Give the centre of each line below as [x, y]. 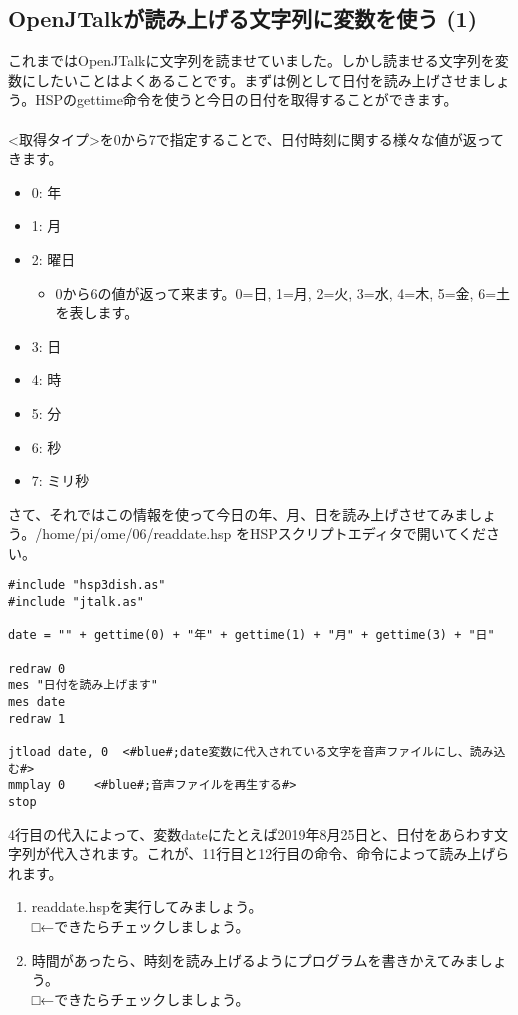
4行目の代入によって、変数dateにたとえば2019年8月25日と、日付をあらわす [251, 833]
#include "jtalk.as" [76, 602]
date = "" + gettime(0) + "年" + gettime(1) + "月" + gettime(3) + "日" [251, 635]
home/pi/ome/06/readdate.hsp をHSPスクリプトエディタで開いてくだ [264, 533]
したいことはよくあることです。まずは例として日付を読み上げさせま [258, 79]
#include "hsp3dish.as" [87, 585]
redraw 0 [37, 668]
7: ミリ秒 [60, 480]
